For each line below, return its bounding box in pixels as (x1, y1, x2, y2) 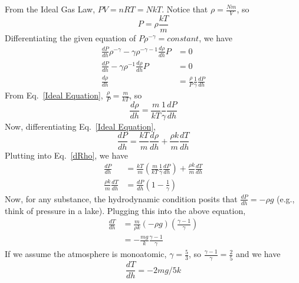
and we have (235, 248, 281, 260)
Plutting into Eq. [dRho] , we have (5, 149, 129, 161)
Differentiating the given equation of (5, 31, 136, 44)
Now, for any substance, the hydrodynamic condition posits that (5, 192, 238, 205)
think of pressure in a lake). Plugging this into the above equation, (5, 204, 246, 216)
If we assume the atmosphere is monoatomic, (5, 248, 167, 260)
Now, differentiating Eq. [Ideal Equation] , (5, 120, 156, 132)
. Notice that (162, 3, 208, 15)
